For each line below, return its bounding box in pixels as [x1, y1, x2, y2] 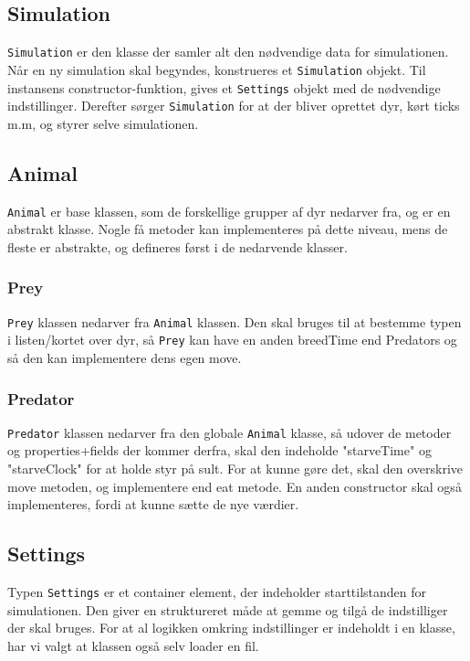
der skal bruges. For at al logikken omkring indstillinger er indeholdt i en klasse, [7, 618, 455, 637]
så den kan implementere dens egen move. [7, 348, 242, 367]
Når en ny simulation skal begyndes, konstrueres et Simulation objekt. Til [7, 59, 426, 79]
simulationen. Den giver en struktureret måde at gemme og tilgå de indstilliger [7, 600, 448, 619]
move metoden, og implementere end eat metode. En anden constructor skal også [7, 476, 462, 496]
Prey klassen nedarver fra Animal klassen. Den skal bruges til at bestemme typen [7, 312, 462, 331]
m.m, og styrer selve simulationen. [7, 113, 199, 133]
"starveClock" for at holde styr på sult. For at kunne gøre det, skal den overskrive [7, 459, 463, 478]
